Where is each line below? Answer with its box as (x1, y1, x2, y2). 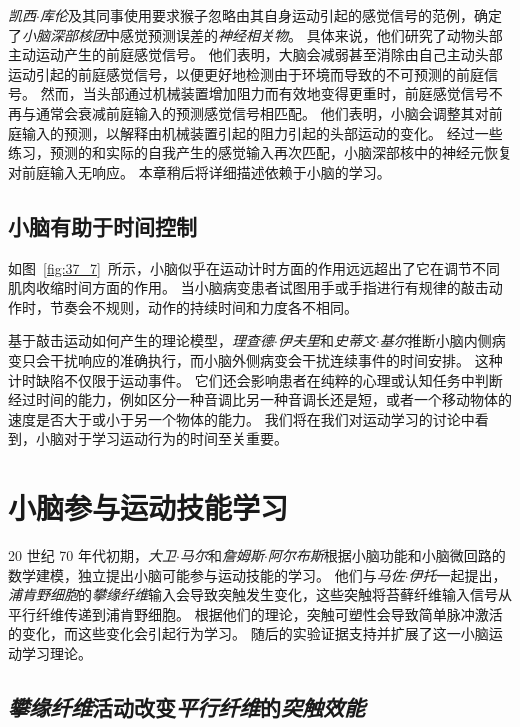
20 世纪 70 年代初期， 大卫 (8, 545, 176, 566)
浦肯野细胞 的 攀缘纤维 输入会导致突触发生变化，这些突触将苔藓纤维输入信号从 (8, 584, 512, 605)
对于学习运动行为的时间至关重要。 (63, 428, 288, 449)
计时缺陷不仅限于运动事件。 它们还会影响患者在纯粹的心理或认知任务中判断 (8, 369, 503, 390)
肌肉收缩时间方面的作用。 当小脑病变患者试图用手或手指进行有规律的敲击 (8, 277, 489, 298)
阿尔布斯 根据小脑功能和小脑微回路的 (267, 545, 506, 566)
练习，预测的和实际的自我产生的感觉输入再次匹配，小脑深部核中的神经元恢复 (8, 142, 512, 163)
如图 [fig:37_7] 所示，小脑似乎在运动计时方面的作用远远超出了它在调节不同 (8, 257, 500, 278)
